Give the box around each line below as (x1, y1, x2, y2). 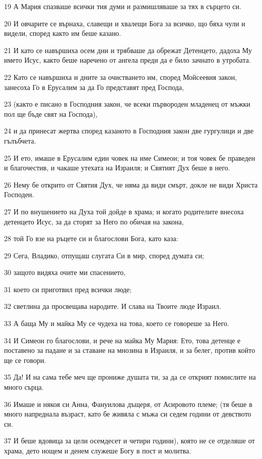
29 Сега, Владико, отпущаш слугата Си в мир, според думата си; (4, 250, 204, 260)
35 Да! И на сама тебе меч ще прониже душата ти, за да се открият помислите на (4, 372, 256, 382)
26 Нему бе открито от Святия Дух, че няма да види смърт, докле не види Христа (4, 179, 258, 190)
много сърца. (4, 382, 44, 392)
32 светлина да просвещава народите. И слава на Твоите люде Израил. (4, 301, 221, 311)
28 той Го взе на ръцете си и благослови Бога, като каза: (4, 233, 178, 244)
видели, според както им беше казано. (4, 28, 121, 38)
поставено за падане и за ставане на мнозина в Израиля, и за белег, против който (4, 345, 255, 355)
